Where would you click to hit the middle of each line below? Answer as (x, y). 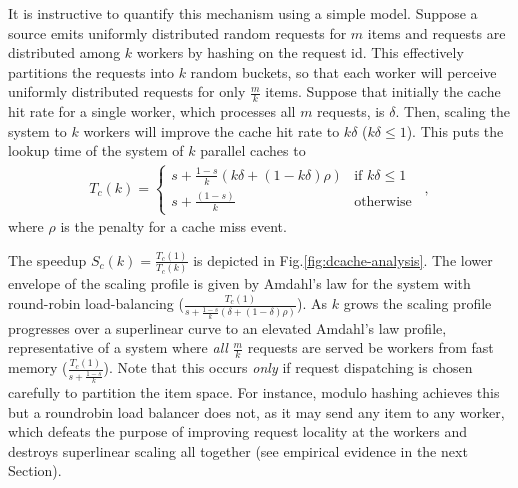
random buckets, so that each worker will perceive (343, 71)
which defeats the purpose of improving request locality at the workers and (238, 431)
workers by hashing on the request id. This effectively (300, 52)
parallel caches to (253, 150)
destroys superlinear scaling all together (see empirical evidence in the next (238, 450)
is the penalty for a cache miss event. (173, 226)
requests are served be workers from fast (370, 347)
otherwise (383, 201)
